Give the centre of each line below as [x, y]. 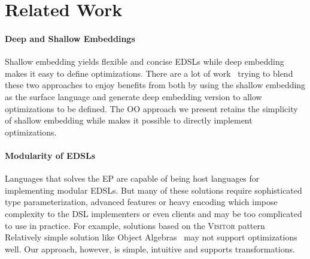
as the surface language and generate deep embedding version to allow [133, 96]
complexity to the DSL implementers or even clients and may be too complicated [154, 213]
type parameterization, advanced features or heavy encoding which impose [141, 202]
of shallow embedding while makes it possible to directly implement [129, 120]
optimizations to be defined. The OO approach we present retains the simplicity [151, 108]
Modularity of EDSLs [50, 155]
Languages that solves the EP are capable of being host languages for [132, 178]
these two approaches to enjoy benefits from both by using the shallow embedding [155, 85]
